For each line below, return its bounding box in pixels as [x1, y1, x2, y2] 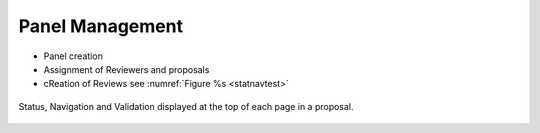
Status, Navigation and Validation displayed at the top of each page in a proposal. [18, 100, 354, 112]
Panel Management [18, 15, 184, 37]
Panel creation [43, 50, 104, 62]
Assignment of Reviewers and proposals [43, 63, 210, 75]
